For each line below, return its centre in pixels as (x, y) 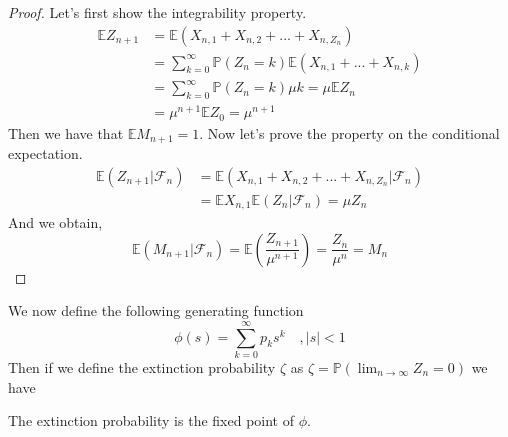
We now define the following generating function (156, 310)
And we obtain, (55, 222)
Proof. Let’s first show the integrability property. (157, 12)
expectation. (45, 153)
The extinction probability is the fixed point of (151, 420)
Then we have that (66, 132)
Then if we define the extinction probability (142, 367)
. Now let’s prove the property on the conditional (349, 132)
